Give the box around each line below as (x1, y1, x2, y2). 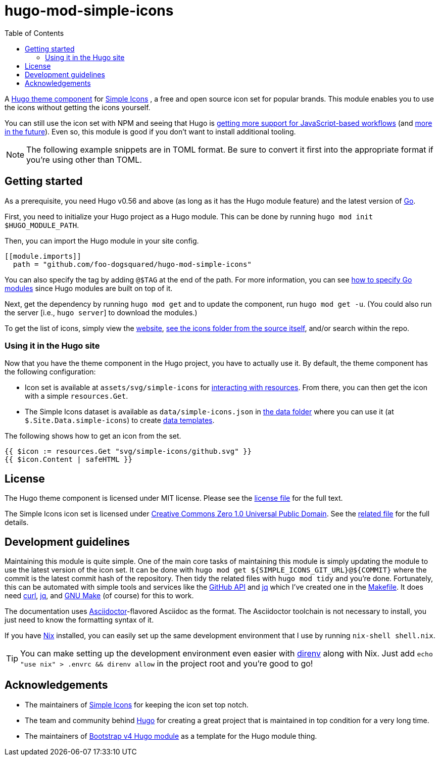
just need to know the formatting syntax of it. (5, 615, 154, 625)
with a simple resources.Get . (25, 392, 128, 401)
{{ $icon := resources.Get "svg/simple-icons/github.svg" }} (5, 447, 252, 456)
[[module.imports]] (5, 252, 81, 260)
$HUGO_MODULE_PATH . (5, 220, 79, 229)
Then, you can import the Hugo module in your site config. (5, 236, 199, 245)
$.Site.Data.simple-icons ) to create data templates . (25, 416, 215, 425)
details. (5, 518, 29, 527)
